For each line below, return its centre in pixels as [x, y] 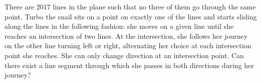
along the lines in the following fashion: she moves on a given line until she [119, 26]
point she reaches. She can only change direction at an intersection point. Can [124, 55]
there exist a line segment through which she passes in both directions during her [129, 65]
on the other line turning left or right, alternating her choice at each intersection [128, 45]
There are [20, 6]
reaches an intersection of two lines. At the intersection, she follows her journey [126, 36]
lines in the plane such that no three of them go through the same [154, 6]
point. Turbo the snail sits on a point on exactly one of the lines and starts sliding [131, 16]
